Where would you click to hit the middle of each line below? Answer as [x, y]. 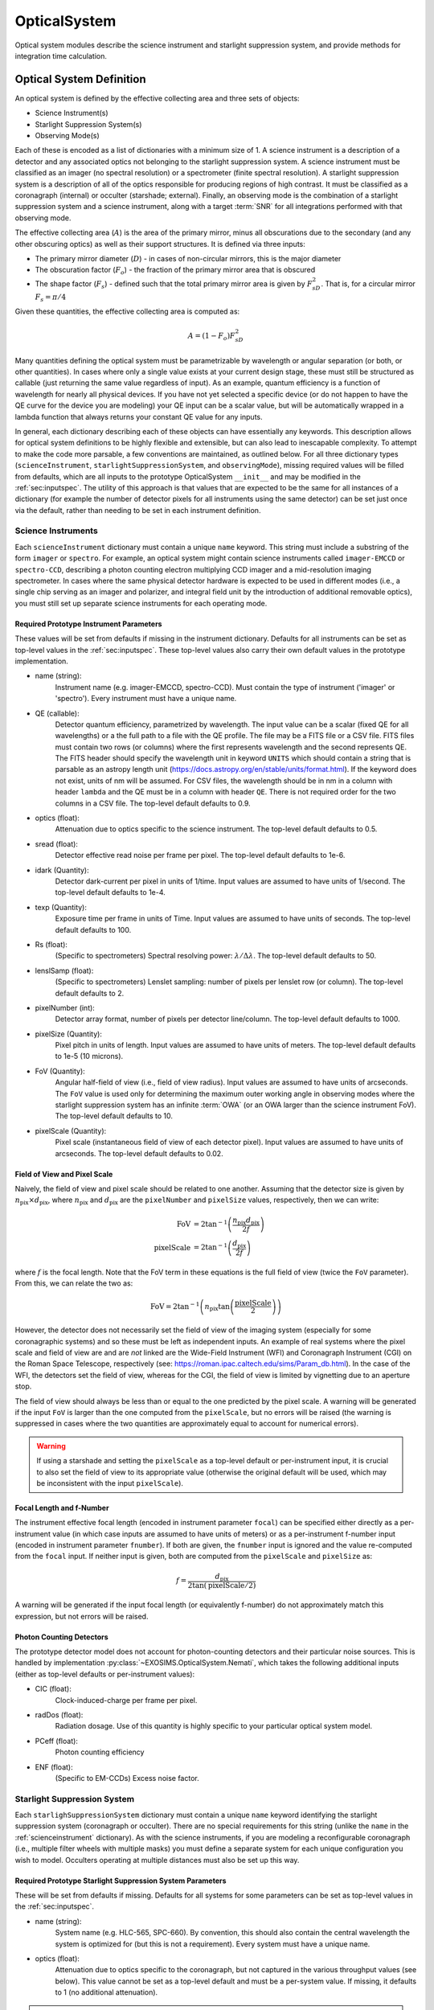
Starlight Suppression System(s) [88, 124]
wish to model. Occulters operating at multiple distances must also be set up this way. [157, 1860]
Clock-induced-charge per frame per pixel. [126, 1700]
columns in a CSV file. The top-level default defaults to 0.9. [153, 803]
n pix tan [217, 1307]
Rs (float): [51, 944]
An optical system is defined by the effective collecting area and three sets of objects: [158, 98]
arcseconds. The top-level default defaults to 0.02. [139, 1153]
